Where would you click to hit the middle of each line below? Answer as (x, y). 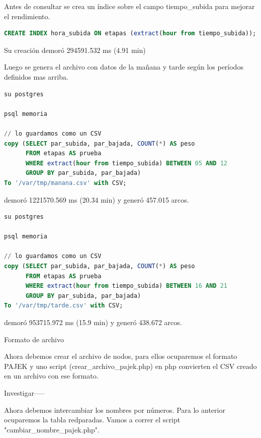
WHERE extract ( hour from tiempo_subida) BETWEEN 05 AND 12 (126, 163)
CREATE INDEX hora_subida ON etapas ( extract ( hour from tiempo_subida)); (130, 34)
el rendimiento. (27, 16)
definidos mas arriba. (36, 76)
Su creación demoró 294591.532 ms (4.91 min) (75, 50)
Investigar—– (25, 393)
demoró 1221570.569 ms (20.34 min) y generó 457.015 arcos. (97, 199)
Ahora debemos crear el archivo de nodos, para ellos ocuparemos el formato (121, 356)
